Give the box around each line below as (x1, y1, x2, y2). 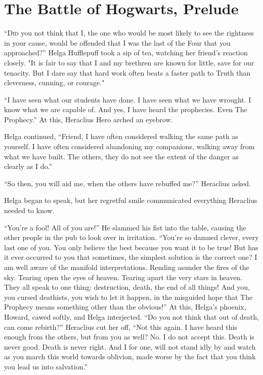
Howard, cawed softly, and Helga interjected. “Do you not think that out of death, (4, 311, 259, 322)
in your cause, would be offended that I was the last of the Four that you (4, 37, 231, 48)
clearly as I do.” (4, 161, 52, 172)
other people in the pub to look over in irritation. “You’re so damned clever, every (4, 232, 259, 243)
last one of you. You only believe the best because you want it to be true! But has (4, 242, 258, 252)
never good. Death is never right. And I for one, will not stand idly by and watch (4, 341, 256, 352)
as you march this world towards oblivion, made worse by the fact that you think (4, 351, 256, 362)
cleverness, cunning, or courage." (4, 77, 105, 88)
